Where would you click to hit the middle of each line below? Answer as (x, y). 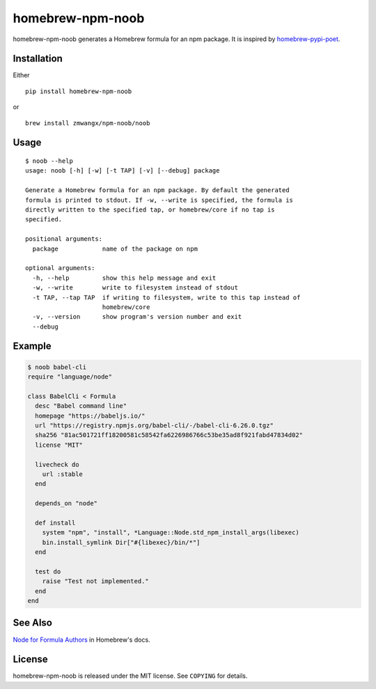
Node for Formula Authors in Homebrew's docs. (81, 640)
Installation (38, 59)
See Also (32, 623)
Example (32, 346)
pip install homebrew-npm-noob (79, 91)
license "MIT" (59, 445)
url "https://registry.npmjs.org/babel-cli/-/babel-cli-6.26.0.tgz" (155, 426)
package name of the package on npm (115, 248)
